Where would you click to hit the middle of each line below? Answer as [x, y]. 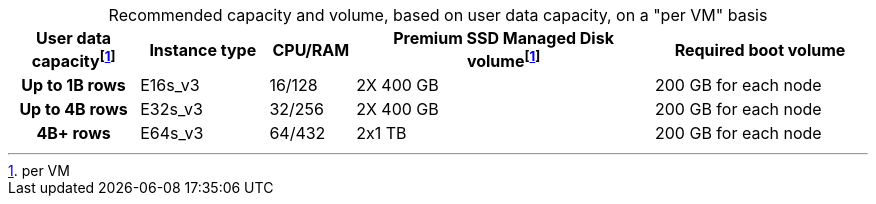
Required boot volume [760, 49]
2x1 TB [381, 133]
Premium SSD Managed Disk [503, 38]
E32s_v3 [171, 109]
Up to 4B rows [73, 109]
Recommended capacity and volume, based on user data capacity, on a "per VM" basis [438, 15]
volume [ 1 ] [503, 60]
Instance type [203, 49]
